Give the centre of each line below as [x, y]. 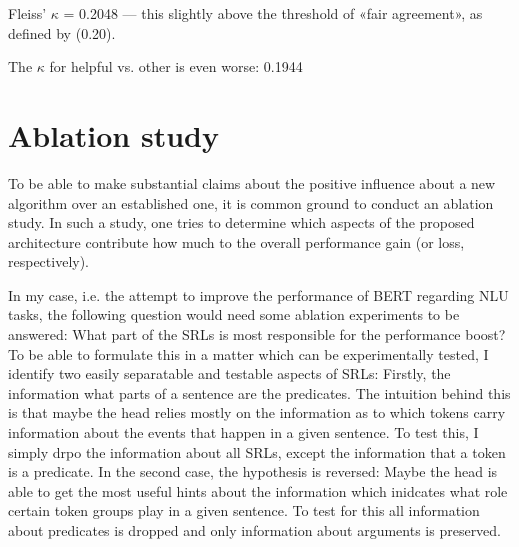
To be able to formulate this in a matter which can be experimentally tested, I [248, 353]
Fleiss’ [27, 13]
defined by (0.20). [62, 32]
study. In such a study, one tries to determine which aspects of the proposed [241, 222]
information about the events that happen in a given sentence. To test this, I [243, 432]
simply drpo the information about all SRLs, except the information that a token [257, 451]
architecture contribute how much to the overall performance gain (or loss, [236, 241]
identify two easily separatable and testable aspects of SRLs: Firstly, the [229, 373]
